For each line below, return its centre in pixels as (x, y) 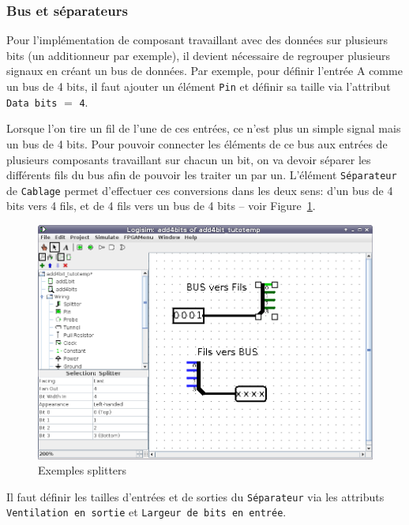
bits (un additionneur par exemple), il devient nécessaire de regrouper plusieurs (199, 55)
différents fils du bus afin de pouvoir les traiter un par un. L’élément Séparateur (202, 175)
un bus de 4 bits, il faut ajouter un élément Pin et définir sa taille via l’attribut (199, 86)
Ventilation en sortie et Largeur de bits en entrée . (146, 512)
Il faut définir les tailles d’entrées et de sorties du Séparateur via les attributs (195, 496)
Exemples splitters (83, 470)
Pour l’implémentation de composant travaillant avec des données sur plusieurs (197, 40)
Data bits (32, 103)
